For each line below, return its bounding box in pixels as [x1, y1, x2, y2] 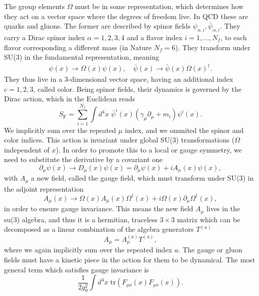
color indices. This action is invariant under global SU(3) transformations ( [4, 134, 235, 145]
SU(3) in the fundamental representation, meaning [4, 52, 159, 62]
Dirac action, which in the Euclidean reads [4, 93, 136, 104]
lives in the [206, 203, 240, 214]
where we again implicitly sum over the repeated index [4, 244, 173, 255]
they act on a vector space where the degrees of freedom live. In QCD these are [4, 11, 248, 21]
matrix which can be [177, 214, 240, 224]
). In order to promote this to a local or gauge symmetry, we [56, 144, 242, 155]
